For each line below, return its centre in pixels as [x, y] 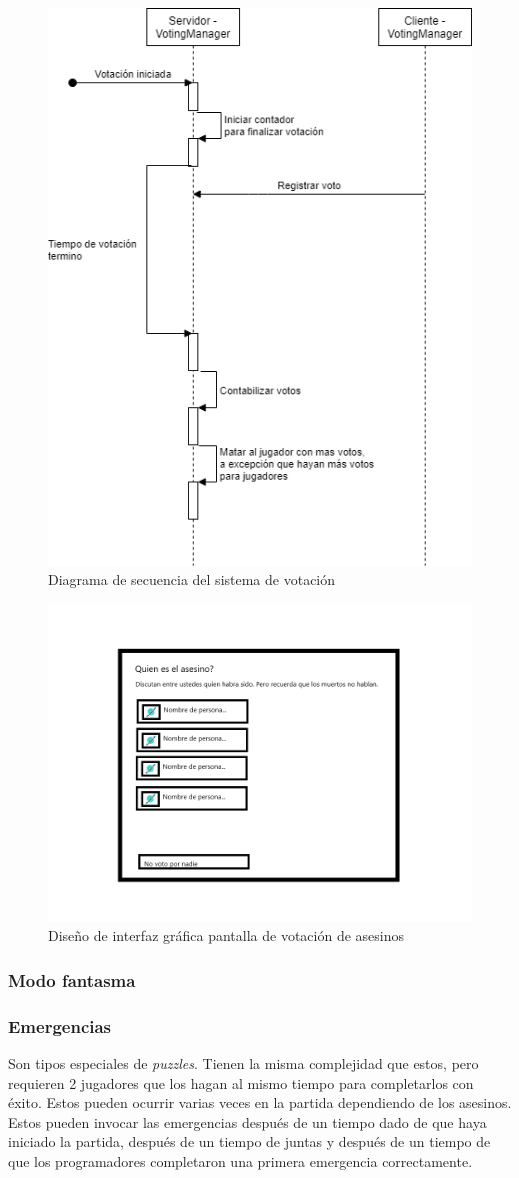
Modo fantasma [72, 979]
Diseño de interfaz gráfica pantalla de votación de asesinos [226, 935]
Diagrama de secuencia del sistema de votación [192, 579]
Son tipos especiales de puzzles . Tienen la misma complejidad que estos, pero [243, 1063]
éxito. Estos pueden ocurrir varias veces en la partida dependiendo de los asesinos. [260, 1102]
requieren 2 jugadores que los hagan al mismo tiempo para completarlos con [241, 1082]
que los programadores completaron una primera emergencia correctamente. [240, 1161]
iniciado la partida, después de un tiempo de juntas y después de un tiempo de [249, 1141]
